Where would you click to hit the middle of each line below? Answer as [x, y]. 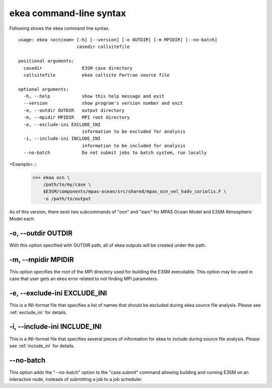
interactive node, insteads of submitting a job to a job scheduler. [76, 379]
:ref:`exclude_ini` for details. [38, 312]
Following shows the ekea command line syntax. [60, 28]
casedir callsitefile [103, 47]
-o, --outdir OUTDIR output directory [74, 110]
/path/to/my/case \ [67, 184]
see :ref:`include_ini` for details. [42, 346]
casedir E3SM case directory [78, 68]
